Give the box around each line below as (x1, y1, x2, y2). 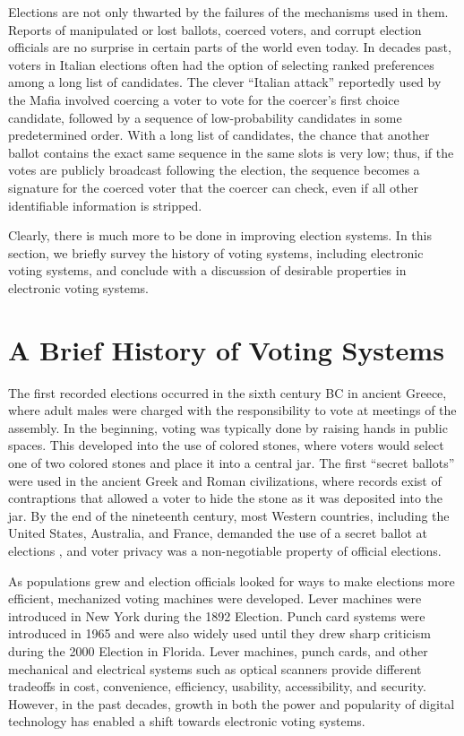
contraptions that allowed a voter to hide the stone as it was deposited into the (8, 489, 443, 507)
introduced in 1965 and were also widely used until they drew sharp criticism (8, 624, 431, 643)
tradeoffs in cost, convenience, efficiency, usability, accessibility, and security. (8, 677, 426, 696)
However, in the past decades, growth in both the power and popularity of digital (8, 694, 455, 713)
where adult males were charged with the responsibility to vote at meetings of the (8, 401, 457, 420)
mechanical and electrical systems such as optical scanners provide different (8, 659, 422, 678)
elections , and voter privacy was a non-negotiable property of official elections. (8, 541, 442, 559)
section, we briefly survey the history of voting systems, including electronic (8, 243, 424, 262)
